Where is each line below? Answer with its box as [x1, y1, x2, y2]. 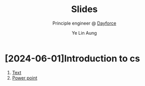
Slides [71, 4, 98, 15]
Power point [12, 74, 37, 81]
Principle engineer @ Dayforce [52, 20, 117, 26]
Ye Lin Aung [72, 30, 97, 36]
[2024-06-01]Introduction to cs [5, 53, 140, 64]
